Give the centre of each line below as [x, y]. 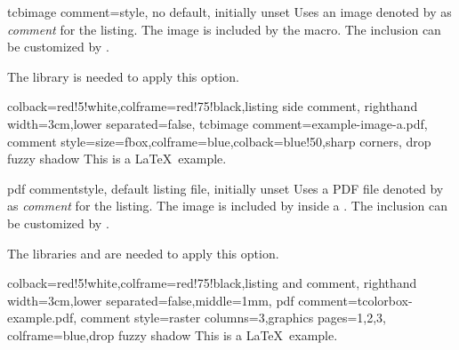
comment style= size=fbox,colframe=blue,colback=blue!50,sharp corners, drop [219, 141]
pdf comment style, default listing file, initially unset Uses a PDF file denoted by [225, 188]
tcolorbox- [385, 300]
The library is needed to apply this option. [123, 76]
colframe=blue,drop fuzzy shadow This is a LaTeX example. [173, 334]
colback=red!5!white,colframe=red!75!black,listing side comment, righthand [213, 106]
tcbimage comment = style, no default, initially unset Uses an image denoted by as [229, 12]
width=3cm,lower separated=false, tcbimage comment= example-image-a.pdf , [217, 123]
